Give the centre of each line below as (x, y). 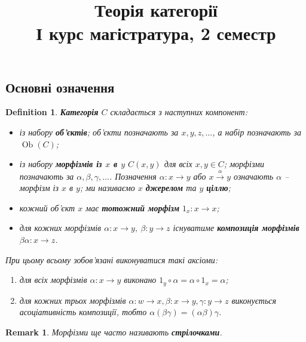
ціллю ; (218, 188)
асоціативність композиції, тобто (83, 312)
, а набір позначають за (257, 132)
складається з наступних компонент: (179, 112)
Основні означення (60, 87)
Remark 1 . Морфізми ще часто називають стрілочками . (114, 332)
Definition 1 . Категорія (52, 112)
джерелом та (171, 188)
